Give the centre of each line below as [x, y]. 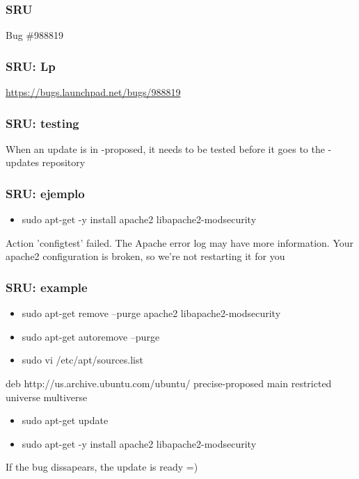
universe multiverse [47, 397]
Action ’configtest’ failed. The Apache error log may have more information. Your [180, 242]
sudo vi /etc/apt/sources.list [82, 360]
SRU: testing [42, 123]
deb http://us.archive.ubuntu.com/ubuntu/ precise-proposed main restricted [169, 383]
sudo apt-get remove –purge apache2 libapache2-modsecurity [151, 313]
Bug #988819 [35, 35]
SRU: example [47, 287]
